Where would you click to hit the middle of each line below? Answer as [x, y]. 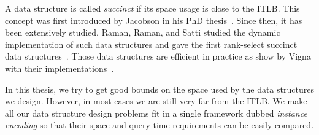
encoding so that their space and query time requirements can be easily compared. [159, 125]
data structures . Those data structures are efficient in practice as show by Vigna [158, 56]
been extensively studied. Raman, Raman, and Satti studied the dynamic [143, 32]
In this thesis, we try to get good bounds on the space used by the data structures [159, 89]
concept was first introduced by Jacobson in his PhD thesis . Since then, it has [154, 20]
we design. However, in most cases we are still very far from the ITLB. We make [156, 101]
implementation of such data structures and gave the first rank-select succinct [151, 44]
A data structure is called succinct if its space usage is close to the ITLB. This [152, 8]
